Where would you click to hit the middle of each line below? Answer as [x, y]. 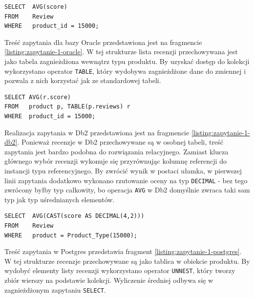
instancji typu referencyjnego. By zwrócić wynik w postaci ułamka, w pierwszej [123, 170]
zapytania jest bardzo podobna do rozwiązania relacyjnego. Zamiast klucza [116, 151]
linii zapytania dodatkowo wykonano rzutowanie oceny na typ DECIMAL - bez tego [126, 180]
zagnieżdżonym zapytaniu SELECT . [55, 289]
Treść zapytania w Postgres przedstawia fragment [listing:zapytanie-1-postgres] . [123, 251]
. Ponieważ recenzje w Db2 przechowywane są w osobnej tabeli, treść [120, 142]
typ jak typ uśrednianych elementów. [60, 199]
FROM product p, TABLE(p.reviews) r [67, 107]
